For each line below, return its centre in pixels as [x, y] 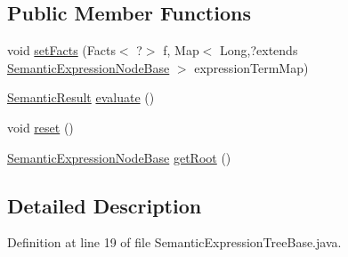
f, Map [181, 50]
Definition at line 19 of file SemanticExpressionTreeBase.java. [174, 242]
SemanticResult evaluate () [81, 97]
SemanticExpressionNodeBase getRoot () [119, 157]
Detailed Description [105, 205]
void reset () [40, 127]
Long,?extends [259, 50]
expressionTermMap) [251, 67]
